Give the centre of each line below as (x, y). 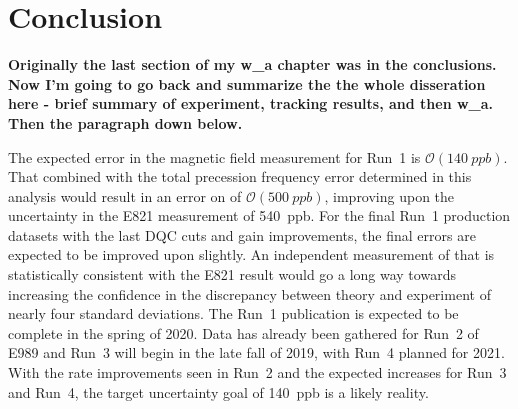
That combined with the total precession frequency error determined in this (240, 176)
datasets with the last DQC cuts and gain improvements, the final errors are (242, 234)
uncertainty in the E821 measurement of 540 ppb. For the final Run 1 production (259, 215)
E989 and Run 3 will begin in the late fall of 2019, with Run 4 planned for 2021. (256, 352)
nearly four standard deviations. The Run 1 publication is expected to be (233, 313)
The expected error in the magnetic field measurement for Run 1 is (214, 156)
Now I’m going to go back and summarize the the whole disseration (247, 83)
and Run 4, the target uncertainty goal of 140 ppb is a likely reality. (218, 391)
